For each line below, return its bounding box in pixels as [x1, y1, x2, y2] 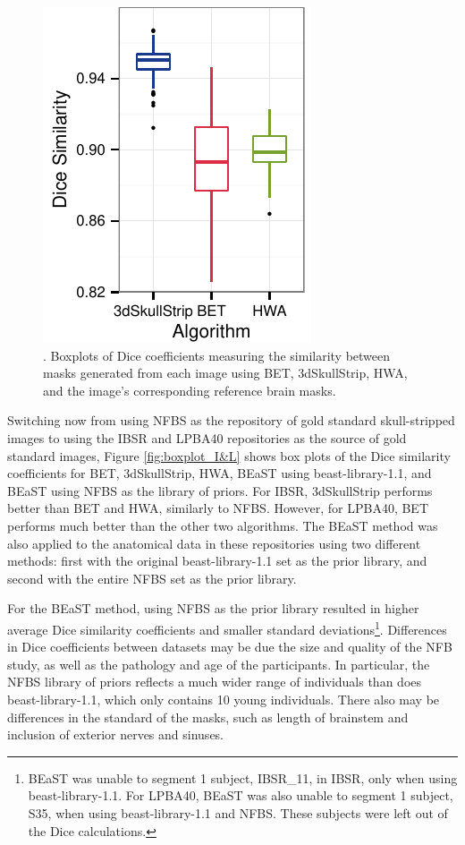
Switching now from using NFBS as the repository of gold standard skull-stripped [7, 411, 455, 430]
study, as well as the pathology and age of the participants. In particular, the [7, 654, 430, 673]
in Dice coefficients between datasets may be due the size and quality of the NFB [7, 637, 452, 656]
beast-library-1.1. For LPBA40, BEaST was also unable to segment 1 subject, [28, 786, 453, 805]
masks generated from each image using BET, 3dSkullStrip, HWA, [43, 363, 408, 382]
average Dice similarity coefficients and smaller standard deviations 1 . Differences [7, 617, 447, 638]
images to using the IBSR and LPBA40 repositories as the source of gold [7, 428, 407, 447]
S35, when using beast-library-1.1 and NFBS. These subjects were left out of [28, 803, 448, 822]
